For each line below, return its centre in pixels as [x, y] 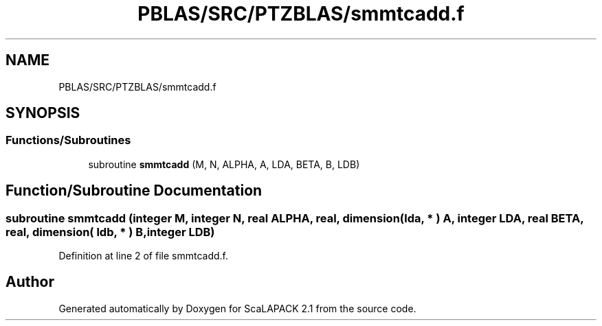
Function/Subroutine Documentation [134, 191]
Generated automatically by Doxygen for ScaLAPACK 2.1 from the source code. [237, 308]
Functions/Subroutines [68, 140]
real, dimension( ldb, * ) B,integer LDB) [110, 232]
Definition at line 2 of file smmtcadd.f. [144, 256]
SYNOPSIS [43, 113]
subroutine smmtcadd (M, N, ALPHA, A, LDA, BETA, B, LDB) [224, 164]
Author [30, 282]
